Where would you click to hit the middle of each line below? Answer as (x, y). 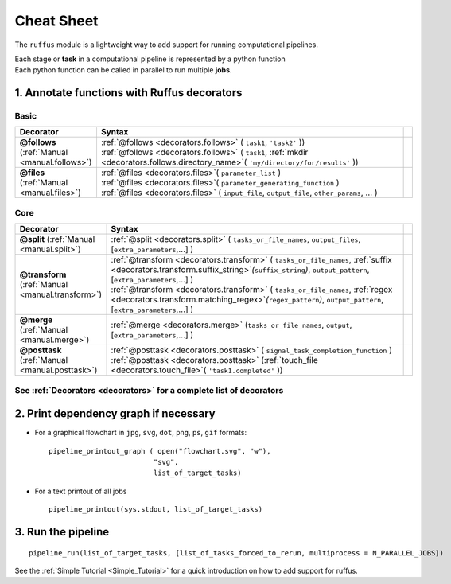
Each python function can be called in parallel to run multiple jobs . (123, 70)
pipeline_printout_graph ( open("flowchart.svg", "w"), (160, 451)
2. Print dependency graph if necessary (115, 414)
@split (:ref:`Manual (57, 239)
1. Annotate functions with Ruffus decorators (128, 93)
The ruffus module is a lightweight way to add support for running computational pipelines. (166, 45)
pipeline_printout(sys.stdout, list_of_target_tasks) (156, 510)
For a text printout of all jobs (81, 491)
